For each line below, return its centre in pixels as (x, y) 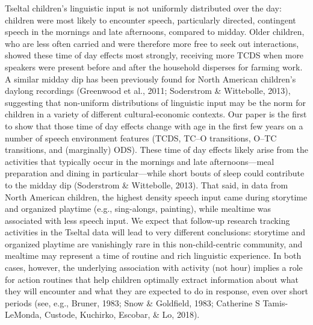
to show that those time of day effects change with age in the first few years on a (154, 125)
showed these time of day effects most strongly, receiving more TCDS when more (154, 55)
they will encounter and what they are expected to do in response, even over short (157, 291)
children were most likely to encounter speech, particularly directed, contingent (150, 20)
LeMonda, (23, 314)
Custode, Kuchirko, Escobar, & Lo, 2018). (122, 314)
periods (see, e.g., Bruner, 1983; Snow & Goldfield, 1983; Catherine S (132, 302)
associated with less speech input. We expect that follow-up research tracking (147, 220)
